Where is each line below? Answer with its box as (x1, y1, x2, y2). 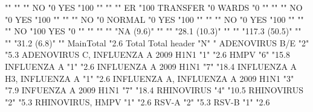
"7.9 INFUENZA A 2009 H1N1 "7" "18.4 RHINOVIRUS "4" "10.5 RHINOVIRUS (5, 84, 303, 96)
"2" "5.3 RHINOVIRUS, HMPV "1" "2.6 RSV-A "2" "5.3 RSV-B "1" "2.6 (5, 95, 270, 108)
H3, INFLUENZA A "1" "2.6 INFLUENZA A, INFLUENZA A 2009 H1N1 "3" (5, 72, 294, 84)
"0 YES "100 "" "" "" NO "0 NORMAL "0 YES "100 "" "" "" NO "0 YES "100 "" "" (5, 13, 304, 25)
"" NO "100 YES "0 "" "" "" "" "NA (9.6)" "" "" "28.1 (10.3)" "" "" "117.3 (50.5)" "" (5, 25, 302, 37)
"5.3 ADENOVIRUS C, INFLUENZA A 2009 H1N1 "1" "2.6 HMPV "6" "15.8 (5, 48, 290, 61)
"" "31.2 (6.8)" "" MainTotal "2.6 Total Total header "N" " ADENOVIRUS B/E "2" (5, 36, 309, 49)
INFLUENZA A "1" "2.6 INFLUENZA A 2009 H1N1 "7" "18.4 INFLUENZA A (5, 60, 297, 72)
